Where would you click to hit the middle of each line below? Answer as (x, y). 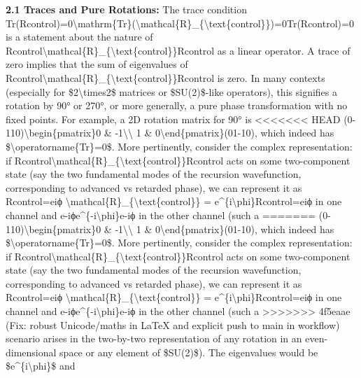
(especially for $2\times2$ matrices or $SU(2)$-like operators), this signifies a (171, 91)
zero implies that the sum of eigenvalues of (97, 64)
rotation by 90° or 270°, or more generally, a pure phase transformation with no (177, 105)
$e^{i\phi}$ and (41, 366)
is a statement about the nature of (79, 37)
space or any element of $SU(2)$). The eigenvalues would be (189, 352)
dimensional (31, 352)
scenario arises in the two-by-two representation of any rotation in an (154, 338)
